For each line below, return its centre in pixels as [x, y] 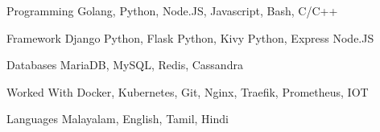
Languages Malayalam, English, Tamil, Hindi [118, 119]
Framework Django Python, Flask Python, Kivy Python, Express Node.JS [190, 37]
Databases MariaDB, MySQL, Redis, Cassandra [125, 65]
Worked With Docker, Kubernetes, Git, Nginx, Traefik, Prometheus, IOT [188, 91]
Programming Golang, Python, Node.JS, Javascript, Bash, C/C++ [172, 10]
